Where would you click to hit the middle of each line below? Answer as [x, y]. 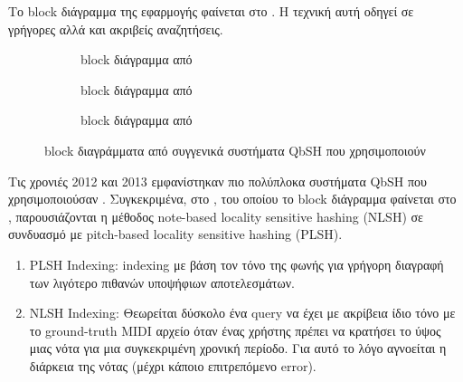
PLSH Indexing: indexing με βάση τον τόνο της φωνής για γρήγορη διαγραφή [236, 264]
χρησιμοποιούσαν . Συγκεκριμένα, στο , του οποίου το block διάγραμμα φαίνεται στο [232, 199]
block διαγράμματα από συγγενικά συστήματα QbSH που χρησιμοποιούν [235, 150]
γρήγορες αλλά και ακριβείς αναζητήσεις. [116, 29]
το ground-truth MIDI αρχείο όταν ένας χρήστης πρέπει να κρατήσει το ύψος [235, 330]
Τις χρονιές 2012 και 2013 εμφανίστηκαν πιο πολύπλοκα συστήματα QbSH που [218, 181]
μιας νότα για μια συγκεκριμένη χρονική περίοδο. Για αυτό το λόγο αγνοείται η [238, 348]
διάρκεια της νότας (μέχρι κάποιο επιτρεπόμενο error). [173, 365]
